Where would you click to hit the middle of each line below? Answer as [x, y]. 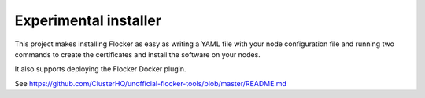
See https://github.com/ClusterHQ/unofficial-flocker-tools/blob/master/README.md [151, 83]
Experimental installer [88, 20]
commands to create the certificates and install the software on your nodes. [138, 54]
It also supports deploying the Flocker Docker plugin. [100, 69]
